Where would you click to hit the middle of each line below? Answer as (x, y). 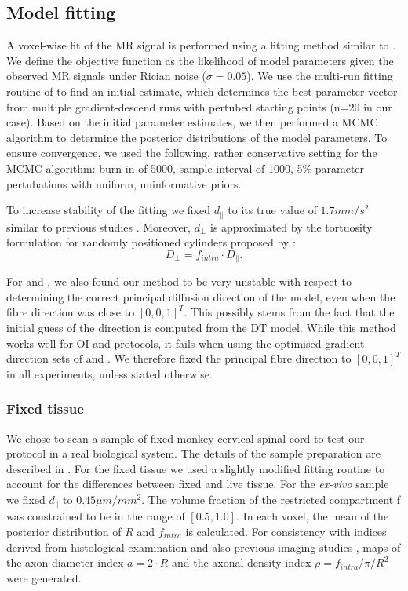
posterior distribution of (64, 532)
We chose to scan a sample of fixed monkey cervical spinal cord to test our (186, 438)
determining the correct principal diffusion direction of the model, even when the (201, 296)
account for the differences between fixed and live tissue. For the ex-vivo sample (198, 484)
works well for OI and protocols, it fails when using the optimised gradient (186, 343)
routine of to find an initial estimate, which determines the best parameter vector (202, 91)
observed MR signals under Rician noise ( (106, 76)
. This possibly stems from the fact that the (289, 312)
